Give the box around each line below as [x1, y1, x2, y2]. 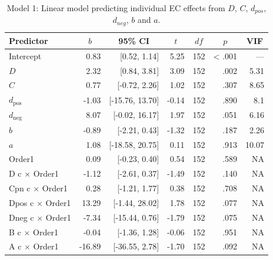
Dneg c [9, 211, 34, 223]
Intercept [9, 49, 42, 62]
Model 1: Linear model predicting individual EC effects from [6, 2, 225, 13]
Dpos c [9, 196, 34, 208]
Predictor [9, 34, 48, 46]
